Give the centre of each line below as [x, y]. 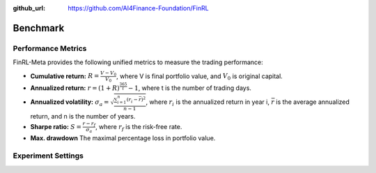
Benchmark [39, 28]
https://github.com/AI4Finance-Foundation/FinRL [138, 8]
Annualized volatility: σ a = [70, 103]
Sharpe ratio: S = [56, 126]
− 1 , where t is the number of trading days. [190, 88]
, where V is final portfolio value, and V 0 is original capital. [199, 77]
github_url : [29, 8]
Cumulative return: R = [65, 76]
